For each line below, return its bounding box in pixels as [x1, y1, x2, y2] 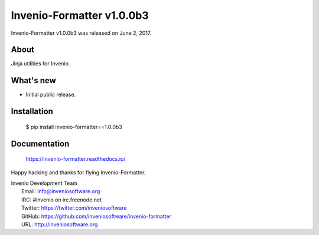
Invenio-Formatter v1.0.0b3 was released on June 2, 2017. [11, 29, 152, 37]
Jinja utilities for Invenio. [11, 60, 70, 67]
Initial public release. [25, 91, 76, 98]
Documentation [11, 138, 70, 148]
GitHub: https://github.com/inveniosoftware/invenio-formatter [21, 213, 171, 220]
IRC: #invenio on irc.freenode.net [21, 196, 102, 203]
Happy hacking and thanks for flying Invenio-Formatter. [11, 168, 146, 176]
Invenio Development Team [11, 180, 78, 187]
